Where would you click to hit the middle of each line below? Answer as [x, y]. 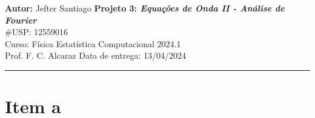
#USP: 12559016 [37, 32]
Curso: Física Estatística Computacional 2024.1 [93, 43]
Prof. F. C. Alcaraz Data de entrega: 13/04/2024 [95, 55]
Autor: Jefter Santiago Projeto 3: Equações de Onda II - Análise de [145, 8]
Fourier [21, 20]
